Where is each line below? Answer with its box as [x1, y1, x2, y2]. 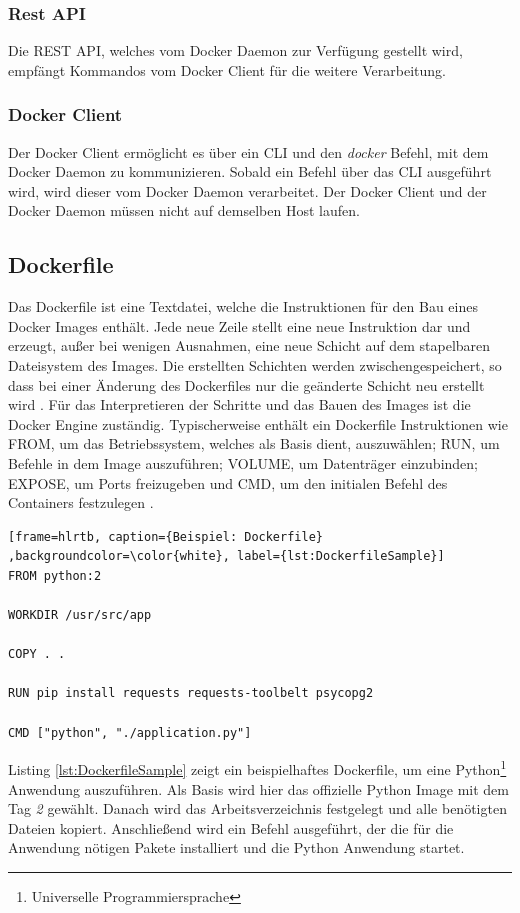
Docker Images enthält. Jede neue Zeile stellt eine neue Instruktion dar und [8, 315, 471, 336]
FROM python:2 [8, 568, 102, 583]
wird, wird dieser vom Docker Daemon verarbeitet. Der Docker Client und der [8, 180, 487, 201]
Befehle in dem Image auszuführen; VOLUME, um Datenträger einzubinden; [8, 452, 478, 473]
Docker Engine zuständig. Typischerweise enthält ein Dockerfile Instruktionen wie [8, 413, 508, 434]
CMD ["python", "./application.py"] [8, 725, 252, 740]
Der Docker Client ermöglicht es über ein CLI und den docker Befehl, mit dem [8, 141, 489, 162]
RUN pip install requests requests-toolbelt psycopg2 [8, 686, 374, 701]
